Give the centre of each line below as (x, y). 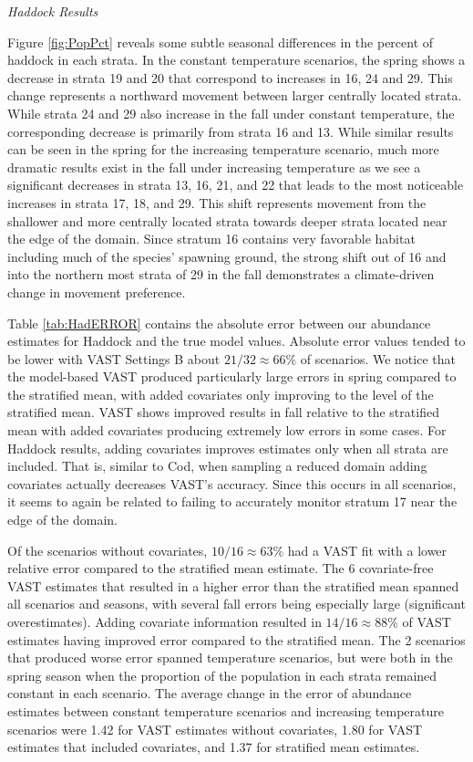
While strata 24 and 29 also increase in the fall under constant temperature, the (231, 113)
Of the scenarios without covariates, (108, 550)
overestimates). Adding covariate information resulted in (165, 621)
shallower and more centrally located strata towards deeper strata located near (227, 220)
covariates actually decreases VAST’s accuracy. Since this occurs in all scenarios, (232, 483)
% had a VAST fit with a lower (360, 550)
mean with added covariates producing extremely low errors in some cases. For (227, 430)
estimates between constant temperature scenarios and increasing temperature (226, 710)
